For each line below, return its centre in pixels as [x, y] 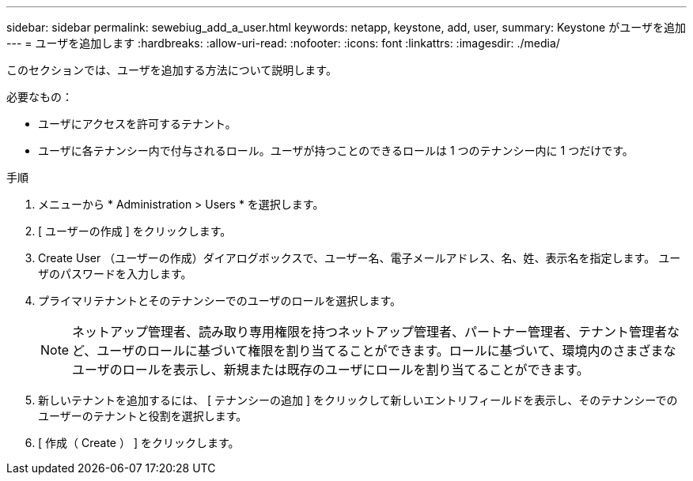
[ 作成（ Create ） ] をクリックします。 [139, 443]
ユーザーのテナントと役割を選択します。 [143, 416]
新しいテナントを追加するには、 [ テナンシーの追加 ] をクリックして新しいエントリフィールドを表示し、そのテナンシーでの [358, 400]
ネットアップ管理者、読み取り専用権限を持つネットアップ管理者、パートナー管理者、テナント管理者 [370, 332]
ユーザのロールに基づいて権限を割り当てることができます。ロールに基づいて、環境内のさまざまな [386, 351]
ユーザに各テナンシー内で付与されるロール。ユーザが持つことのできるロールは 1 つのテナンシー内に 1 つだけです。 [336, 150]
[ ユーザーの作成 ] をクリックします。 [135, 231]
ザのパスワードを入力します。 [115, 274]
